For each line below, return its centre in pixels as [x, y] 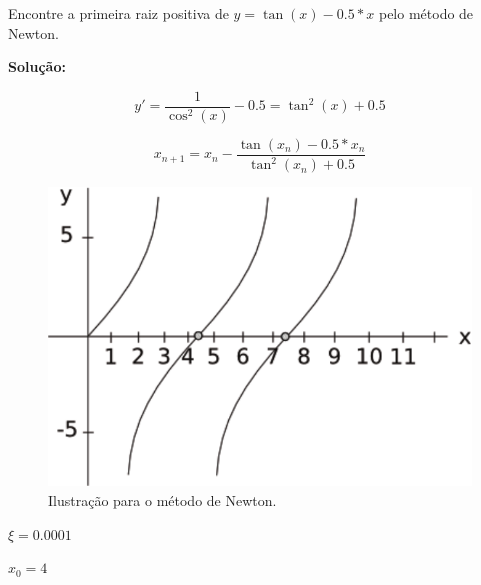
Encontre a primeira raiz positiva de [118, 13]
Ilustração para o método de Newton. [162, 500]
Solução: [37, 66]
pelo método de [426, 13]
